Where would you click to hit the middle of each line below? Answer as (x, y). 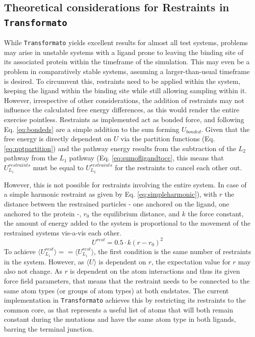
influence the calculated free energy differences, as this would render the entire (122, 110)
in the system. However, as (44, 261)
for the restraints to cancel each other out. (178, 167)
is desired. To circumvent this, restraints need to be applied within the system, (122, 81)
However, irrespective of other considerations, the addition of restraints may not (124, 100)
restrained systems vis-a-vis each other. (63, 232)
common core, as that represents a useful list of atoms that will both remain (119, 309)
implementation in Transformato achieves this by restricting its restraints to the (125, 300)
